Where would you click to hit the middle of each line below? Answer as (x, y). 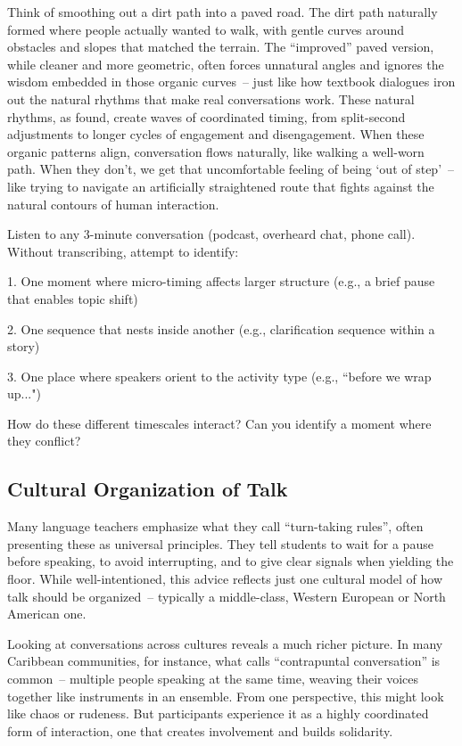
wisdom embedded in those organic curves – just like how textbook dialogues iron (231, 82)
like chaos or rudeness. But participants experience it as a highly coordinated (218, 713)
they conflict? (44, 441)
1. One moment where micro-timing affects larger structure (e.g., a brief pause (221, 281)
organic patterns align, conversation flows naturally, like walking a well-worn (216, 151)
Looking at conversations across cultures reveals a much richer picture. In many (225, 643)
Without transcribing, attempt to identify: (123, 251)
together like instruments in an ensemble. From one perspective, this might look (226, 696)
